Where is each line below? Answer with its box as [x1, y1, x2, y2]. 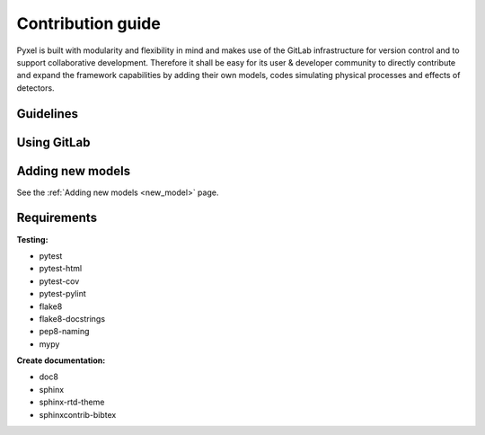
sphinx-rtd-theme [39, 396, 105, 408]
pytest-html [39, 263, 83, 274]
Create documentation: [16, 355, 106, 366]
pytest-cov [39, 275, 80, 287]
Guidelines [16, 106, 78, 121]
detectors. [16, 82, 55, 93]
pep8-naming [39, 326, 90, 337]
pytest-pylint [39, 289, 86, 299]
